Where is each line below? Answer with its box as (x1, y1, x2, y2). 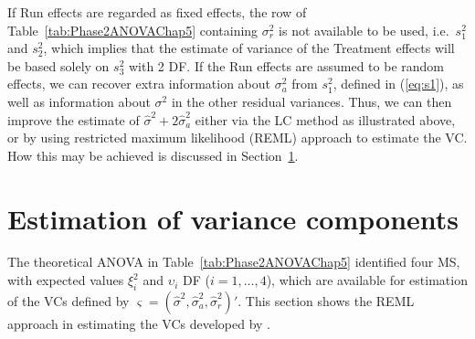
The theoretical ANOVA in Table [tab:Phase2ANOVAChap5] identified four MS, (7, 252, 460, 271)
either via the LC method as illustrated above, (195, 110, 456, 129)
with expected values (7, 270, 124, 290)
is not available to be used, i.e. (279, 20, 449, 39)
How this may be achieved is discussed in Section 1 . (7, 145, 299, 164)
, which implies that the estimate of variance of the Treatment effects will (43, 38, 455, 58)
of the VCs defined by (7, 291, 130, 310)
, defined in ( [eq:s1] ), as (332, 74, 464, 93)
